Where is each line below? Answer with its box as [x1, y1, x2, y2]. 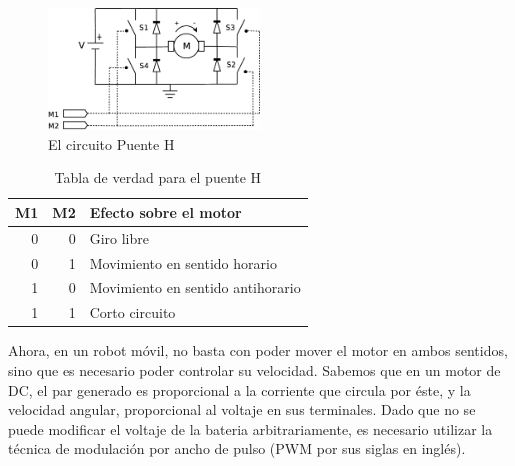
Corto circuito [89, 302, 176, 323]
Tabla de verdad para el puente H [54, 167, 262, 188]
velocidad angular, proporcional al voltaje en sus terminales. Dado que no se [8, 399, 476, 420]
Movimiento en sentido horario [89, 252, 277, 273]
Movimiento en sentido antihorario [89, 277, 301, 298]
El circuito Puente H [48, 133, 175, 154]
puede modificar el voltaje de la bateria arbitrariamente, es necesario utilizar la [8, 418, 493, 439]
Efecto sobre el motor [89, 201, 242, 222]
